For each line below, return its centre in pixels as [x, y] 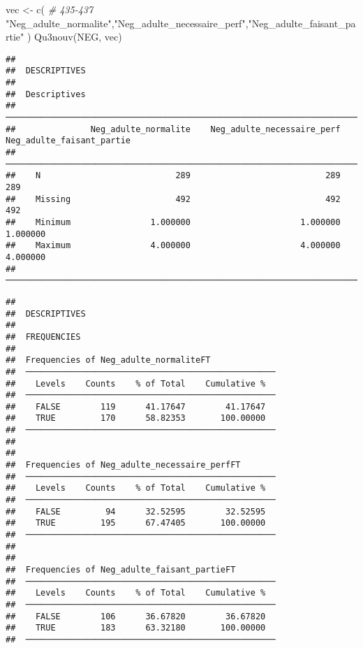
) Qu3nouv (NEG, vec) [74, 37]
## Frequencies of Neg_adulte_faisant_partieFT [121, 570]
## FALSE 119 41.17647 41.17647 [136, 406]
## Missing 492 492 [173, 199]
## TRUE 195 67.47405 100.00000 [136, 523]
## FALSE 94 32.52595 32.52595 [136, 511]
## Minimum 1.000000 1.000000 [173, 222]
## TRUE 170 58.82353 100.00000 [136, 418]
